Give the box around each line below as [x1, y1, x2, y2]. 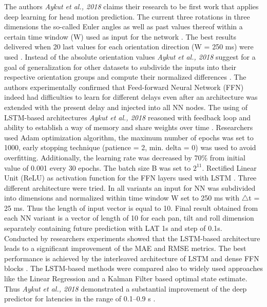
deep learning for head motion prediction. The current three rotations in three [4, 11, 250, 22]
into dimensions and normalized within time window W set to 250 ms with [4, 192, 240, 203]
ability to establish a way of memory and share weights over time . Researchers [4, 122, 253, 133]
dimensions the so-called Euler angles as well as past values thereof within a [4, 21, 243, 32]
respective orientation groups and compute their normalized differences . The [4, 71, 246, 82]
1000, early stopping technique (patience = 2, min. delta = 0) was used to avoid [4, 142, 256, 153]
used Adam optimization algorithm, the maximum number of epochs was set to [4, 132, 254, 142]
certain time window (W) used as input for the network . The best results [4, 31, 237, 42]
